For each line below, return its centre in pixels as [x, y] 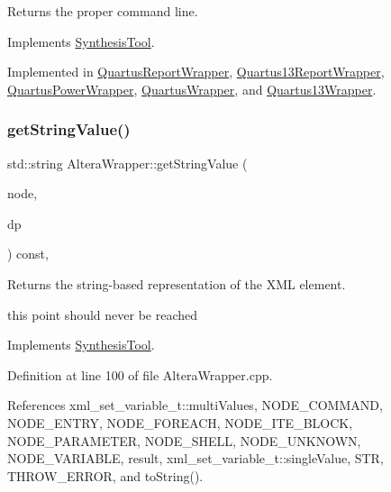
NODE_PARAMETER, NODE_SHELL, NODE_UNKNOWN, [184, 440]
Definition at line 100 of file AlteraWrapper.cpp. [140, 374]
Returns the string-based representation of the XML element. [177, 283]
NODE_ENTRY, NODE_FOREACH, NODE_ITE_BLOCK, [180, 422]
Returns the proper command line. [103, 11]
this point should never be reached [103, 314]
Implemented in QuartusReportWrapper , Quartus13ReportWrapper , [196, 72]
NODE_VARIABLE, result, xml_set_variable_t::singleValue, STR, [195, 458]
